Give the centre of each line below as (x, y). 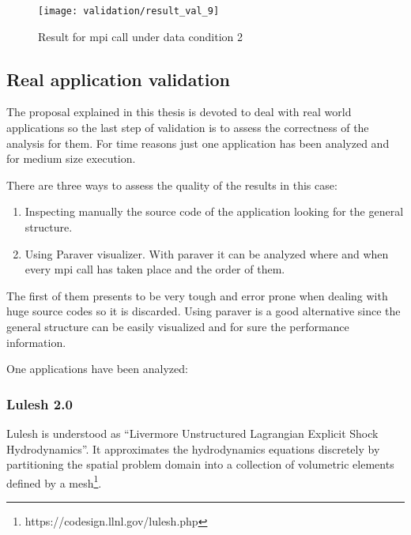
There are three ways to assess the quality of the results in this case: (172, 185)
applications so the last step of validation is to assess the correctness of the (188, 128)
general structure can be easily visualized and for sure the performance (178, 326)
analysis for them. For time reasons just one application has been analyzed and (198, 143)
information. (36, 342)
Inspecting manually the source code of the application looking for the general (214, 211)
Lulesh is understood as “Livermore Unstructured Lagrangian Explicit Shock (192, 433)
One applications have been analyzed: (97, 369)
